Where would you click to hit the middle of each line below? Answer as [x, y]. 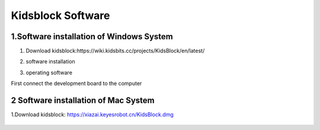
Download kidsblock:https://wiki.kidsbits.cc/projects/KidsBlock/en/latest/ [115, 51]
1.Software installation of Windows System [92, 37]
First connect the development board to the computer [76, 84]
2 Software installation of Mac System [83, 101]
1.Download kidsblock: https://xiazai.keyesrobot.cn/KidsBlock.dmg [92, 115]
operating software [49, 72]
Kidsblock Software [60, 15]
